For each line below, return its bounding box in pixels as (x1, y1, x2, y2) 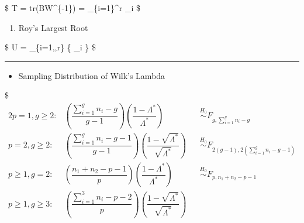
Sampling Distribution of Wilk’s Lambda (18, 69, 165, 81)
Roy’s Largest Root (18, 21, 88, 33)
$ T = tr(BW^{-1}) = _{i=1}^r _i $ (5, 2, 141, 13)
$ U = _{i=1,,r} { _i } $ (5, 41, 96, 53)
